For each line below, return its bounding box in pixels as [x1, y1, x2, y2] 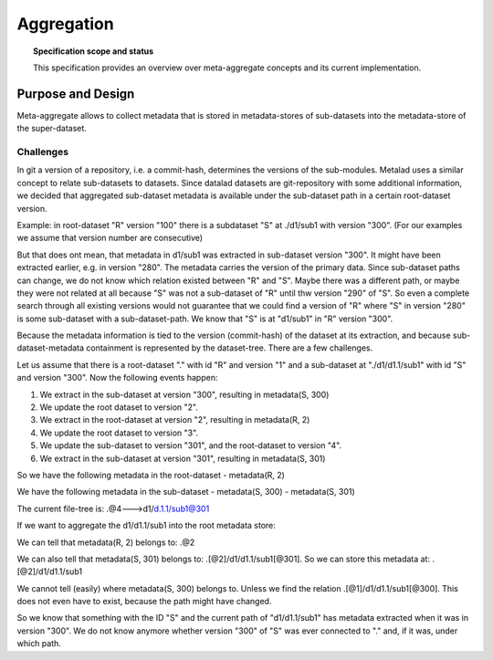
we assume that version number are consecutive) [16, 233, 204, 244]
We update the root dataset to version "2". [39, 402, 198, 413]
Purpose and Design [16, 86, 135, 101]
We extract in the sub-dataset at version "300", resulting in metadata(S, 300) [39, 389, 330, 400]
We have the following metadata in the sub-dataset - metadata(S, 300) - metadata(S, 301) [16, 487, 355, 498]
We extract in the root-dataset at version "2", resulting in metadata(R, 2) [39, 414, 310, 425]
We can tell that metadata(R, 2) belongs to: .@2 [16, 537, 195, 548]
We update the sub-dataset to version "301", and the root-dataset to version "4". [39, 440, 342, 451]
